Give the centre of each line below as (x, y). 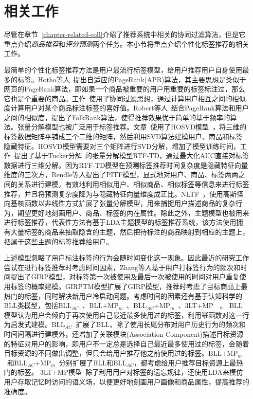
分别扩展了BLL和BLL (93, 362)
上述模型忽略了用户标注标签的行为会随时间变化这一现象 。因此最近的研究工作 (126, 258)
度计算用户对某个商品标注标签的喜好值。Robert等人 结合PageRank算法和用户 (126, 108)
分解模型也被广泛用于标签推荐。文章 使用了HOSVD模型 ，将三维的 (139, 127)
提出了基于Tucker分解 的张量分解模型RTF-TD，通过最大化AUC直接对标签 (132, 155)
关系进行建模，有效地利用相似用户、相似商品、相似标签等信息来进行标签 (133, 184)
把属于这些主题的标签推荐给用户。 (58, 241)
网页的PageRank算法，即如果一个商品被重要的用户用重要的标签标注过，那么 (125, 89)
